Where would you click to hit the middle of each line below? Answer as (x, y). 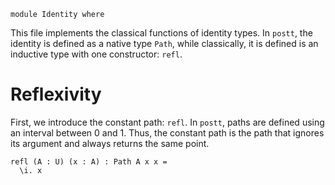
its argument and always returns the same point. (110, 143)
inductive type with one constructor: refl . (96, 54)
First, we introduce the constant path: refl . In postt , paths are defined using (167, 122)
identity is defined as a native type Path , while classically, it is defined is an (164, 43)
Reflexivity (56, 94)
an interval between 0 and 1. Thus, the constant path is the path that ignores (167, 132)
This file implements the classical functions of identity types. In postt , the (161, 33)
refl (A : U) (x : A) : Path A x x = (89, 161)
